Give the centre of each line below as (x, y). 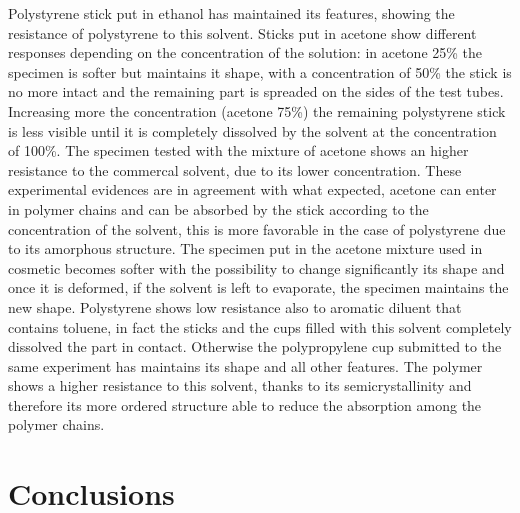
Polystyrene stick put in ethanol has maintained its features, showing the (231, 13)
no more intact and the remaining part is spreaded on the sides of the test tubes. (256, 91)
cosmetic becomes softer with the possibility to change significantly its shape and (256, 267)
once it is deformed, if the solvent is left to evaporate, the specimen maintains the (258, 287)
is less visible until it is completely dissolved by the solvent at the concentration (252, 130)
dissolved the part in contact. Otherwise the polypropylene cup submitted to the (255, 346)
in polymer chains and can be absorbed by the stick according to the (218, 208)
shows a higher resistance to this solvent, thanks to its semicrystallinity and (240, 385)
